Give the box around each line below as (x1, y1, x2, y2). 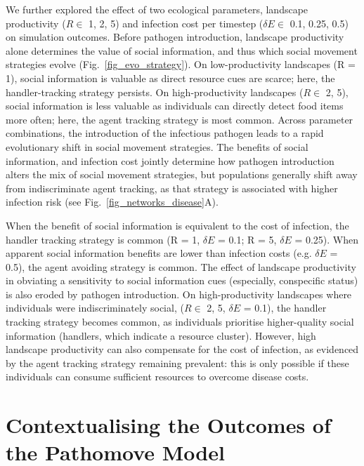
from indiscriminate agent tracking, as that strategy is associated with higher (6, 180, 338, 195)
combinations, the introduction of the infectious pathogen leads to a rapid (6, 126, 324, 140)
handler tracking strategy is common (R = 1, (6, 232, 200, 246)
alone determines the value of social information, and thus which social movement (6, 43, 358, 58)
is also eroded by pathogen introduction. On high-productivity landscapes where (6, 286, 352, 301)
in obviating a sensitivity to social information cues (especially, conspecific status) (6, 273, 358, 288)
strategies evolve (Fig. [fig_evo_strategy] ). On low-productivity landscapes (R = (6, 57, 356, 72)
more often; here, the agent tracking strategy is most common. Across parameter (6, 112, 353, 126)
